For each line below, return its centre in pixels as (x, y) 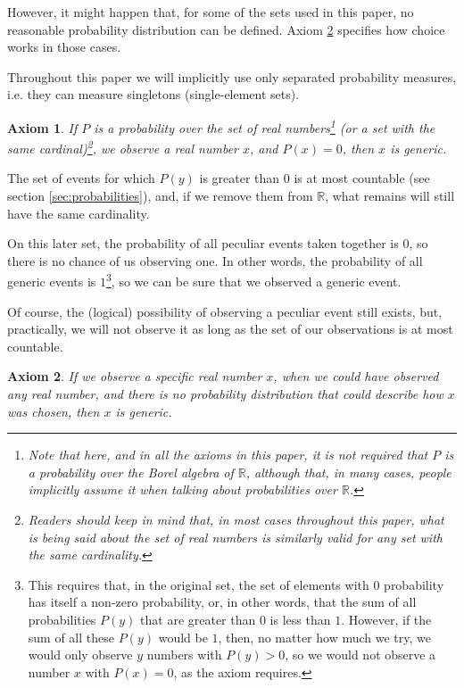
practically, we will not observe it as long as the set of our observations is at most (230, 329)
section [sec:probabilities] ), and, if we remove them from (160, 196)
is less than (300, 619)
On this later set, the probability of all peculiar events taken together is (203, 243)
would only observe (80, 655)
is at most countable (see (362, 178)
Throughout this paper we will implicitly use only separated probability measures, (232, 76)
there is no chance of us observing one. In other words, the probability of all (215, 260)
